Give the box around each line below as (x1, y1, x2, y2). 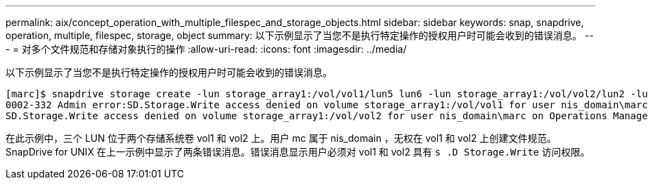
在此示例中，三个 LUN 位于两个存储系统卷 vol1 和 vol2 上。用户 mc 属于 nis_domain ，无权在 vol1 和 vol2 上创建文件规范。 (5, 132, 557, 144)
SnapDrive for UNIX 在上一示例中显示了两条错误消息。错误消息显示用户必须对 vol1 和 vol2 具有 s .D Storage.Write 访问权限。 (5, 146, 590, 158)
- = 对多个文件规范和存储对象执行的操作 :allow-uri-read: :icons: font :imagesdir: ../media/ (5, 43, 407, 55)
